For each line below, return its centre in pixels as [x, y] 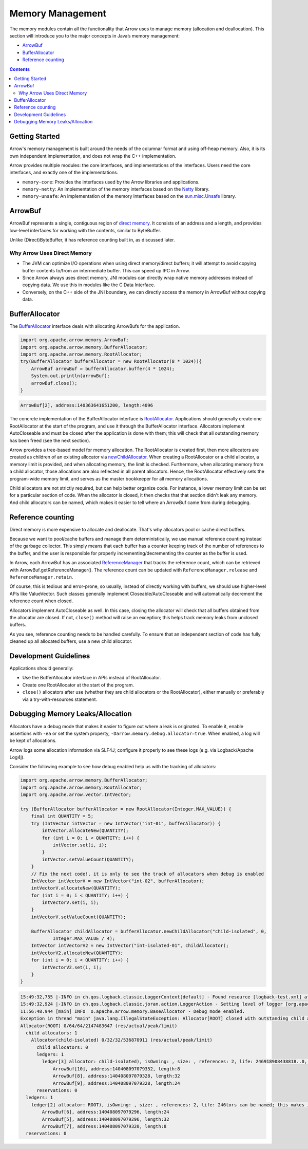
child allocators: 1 [52, 1033]
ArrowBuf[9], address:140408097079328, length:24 [116, 1083]
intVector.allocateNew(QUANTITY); [85, 831]
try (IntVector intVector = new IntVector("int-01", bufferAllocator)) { [126, 823]
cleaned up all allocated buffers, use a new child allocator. [71, 641]
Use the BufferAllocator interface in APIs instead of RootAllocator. [92, 678]
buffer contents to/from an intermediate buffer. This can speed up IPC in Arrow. [106, 270]
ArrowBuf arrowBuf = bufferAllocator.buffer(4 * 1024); [103, 368]
